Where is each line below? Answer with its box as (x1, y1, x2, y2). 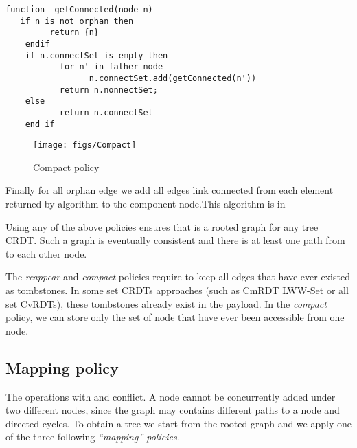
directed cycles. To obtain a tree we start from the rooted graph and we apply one (5, 416, 352, 430)
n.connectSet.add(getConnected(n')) (89, 73, 257, 83)
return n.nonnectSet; (59, 85, 158, 95)
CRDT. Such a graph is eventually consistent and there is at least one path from (5, 233, 345, 247)
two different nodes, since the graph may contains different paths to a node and (5, 403, 340, 417)
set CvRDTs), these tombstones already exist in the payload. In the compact (5, 296, 327, 311)
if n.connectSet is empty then (25, 50, 168, 60)
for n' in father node (59, 62, 163, 72)
